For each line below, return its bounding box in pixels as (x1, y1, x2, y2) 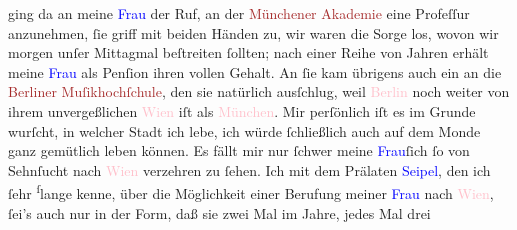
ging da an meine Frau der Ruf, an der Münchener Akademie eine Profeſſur (8, 3, 470, 23)
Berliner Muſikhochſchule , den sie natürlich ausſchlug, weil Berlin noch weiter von (8, 81, 510, 102)
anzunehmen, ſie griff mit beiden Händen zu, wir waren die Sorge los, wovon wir (8, 22, 499, 43)
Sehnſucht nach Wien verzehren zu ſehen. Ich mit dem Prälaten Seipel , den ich (8, 159, 491, 180)
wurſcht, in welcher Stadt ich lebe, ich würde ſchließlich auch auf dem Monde (8, 120, 481, 141)
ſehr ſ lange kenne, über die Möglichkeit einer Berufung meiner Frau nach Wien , (8, 180, 494, 203)
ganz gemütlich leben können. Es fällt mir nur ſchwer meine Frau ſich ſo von (8, 140, 470, 161)
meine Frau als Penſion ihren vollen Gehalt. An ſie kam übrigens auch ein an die (8, 61, 502, 82)
